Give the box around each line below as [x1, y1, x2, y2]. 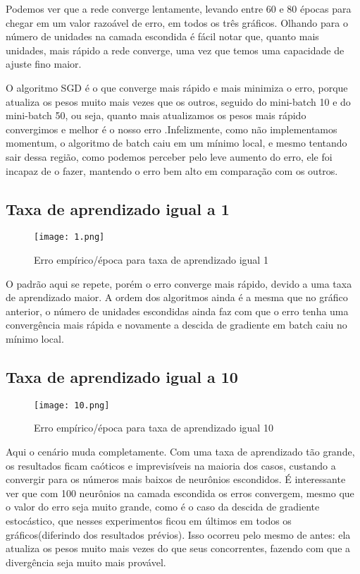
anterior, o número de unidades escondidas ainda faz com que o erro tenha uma [6, 303, 349, 318]
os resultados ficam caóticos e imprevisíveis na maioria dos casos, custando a [6, 458, 336, 472]
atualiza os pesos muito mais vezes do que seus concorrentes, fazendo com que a [6, 541, 351, 556]
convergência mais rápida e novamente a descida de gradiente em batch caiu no [6, 317, 347, 332]
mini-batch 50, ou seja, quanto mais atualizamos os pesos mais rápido [6, 108, 306, 123]
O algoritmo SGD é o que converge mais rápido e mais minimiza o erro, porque [6, 80, 348, 94]
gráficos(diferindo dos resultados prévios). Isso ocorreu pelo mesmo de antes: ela [6, 527, 351, 542]
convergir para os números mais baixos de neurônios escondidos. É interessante [6, 472, 346, 487]
